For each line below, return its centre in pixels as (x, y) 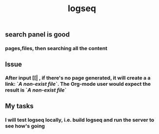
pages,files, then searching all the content (56, 48)
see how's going (25, 126)
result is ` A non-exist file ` (36, 90)
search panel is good (37, 35)
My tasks (20, 106)
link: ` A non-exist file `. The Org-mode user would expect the (78, 84)
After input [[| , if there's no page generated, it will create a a (78, 78)
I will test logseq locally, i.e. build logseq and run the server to (80, 120)
